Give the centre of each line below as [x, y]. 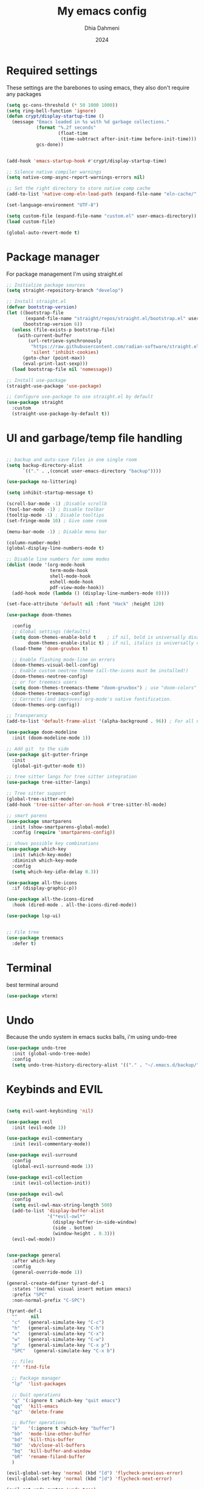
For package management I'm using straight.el [64, 274]
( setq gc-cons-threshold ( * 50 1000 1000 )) [62, 105]
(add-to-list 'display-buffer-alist [58, 1211]
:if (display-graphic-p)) [45, 888]
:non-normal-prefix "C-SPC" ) [49, 1300]
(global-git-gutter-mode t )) [49, 766]
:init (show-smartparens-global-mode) [61, 827]
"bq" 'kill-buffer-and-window [51, 1451]
